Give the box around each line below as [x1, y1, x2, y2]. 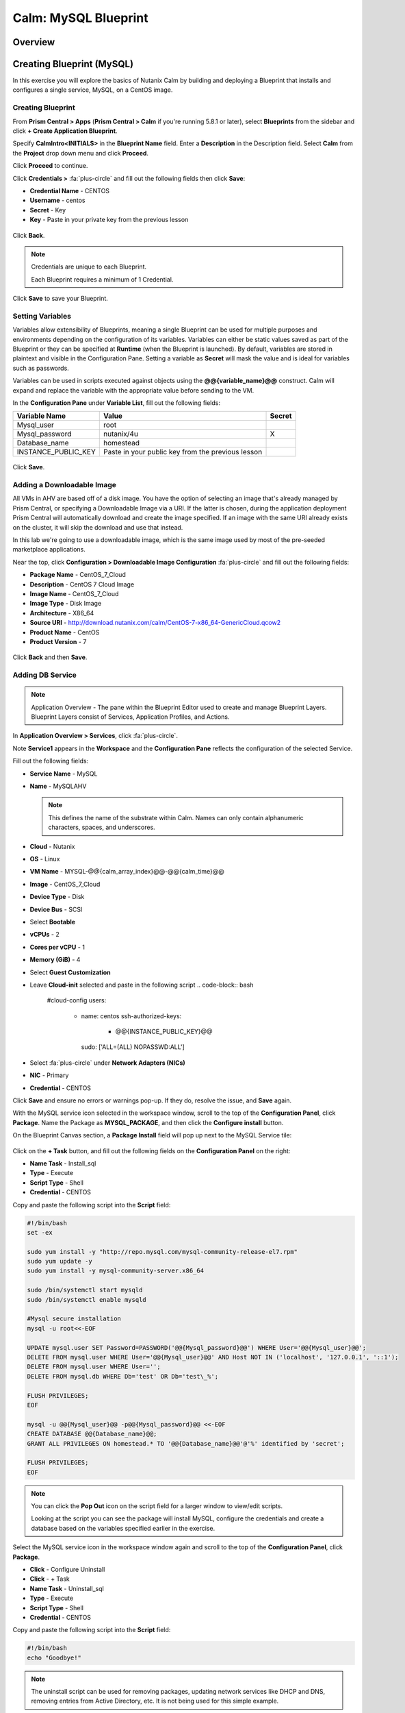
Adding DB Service [12, 670, 77, 680]
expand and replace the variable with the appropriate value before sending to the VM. [12, 386, 254, 394]
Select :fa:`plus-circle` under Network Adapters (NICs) [29, 1059, 186, 1067]
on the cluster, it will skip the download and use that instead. [12, 523, 183, 531]
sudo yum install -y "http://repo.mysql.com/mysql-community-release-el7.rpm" [27, 1248, 298, 1255]
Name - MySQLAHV [29, 782, 87, 791]
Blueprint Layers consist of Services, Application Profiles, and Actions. [31, 713, 230, 721]
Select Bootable [29, 917, 75, 926]
